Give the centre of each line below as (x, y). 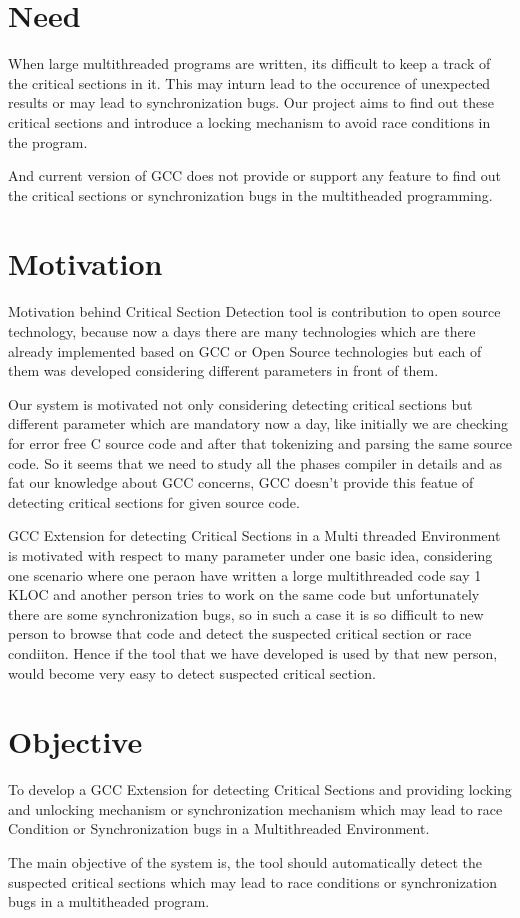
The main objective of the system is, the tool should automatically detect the (245, 862)
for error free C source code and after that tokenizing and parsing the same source (260, 442)
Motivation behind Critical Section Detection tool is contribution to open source (254, 311)
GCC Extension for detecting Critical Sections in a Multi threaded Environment (254, 535)
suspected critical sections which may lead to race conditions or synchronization (253, 881)
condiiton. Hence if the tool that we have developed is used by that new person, (253, 652)
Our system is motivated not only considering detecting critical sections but (240, 403)
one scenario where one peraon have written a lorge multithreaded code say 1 (245, 574)
